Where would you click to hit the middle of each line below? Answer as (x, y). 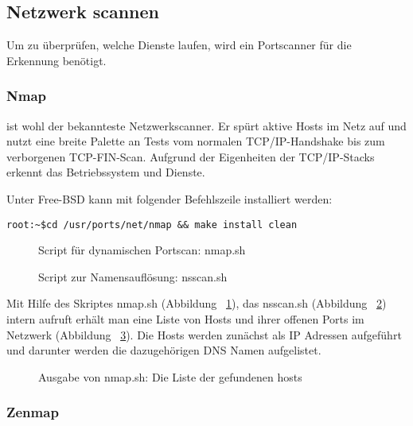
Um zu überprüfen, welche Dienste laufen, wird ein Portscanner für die (179, 45)
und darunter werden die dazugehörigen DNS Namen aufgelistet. (164, 350)
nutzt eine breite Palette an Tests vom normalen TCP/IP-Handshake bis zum (196, 141)
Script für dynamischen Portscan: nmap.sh (142, 250)
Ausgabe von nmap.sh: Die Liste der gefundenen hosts (170, 376)
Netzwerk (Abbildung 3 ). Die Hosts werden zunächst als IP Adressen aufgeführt (204, 334)
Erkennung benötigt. (56, 60)
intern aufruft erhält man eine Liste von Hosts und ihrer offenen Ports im (185, 319)
